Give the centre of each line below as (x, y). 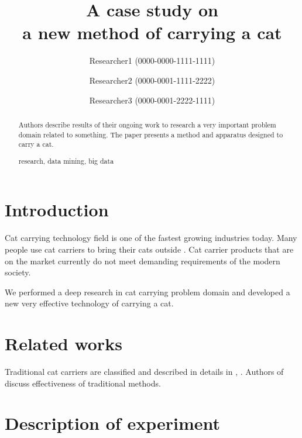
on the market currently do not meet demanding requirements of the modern (143, 261)
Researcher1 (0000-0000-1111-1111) (152, 61)
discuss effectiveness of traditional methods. (83, 383)
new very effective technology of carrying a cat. (89, 303)
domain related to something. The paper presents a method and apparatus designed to (151, 134)
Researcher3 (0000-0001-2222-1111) (152, 100)
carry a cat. (36, 144)
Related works (64, 344)
